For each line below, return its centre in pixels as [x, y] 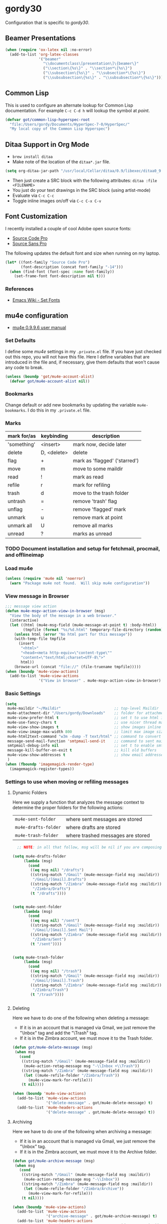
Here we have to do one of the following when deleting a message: [81, 1018]
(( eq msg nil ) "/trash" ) [56, 971]
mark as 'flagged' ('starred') [106, 461]
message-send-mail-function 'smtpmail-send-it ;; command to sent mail [86, 741]
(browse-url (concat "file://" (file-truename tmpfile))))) [78, 667]
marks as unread [92, 534]
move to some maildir [98, 469]
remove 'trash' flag [95, 501]
